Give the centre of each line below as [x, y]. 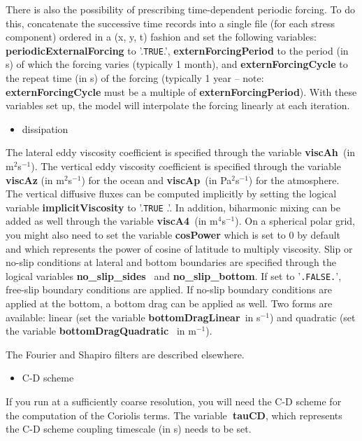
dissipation [45, 128]
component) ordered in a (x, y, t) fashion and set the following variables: [161, 37]
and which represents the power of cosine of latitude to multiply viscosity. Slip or [179, 248]
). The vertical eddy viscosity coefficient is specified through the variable [186, 166]
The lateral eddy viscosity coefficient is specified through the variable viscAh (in [181, 152]
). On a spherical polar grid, [295, 221]
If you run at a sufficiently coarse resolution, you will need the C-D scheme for [174, 401]
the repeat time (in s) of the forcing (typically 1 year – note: [135, 78]
